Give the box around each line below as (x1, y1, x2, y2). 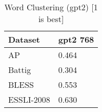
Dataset (8, 33, 40, 45)
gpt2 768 (58, 33, 94, 45)
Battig (8, 64, 31, 76)
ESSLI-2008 (8, 94, 50, 105)
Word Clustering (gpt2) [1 (4, 1, 98, 13)
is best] (38, 13, 64, 25)
